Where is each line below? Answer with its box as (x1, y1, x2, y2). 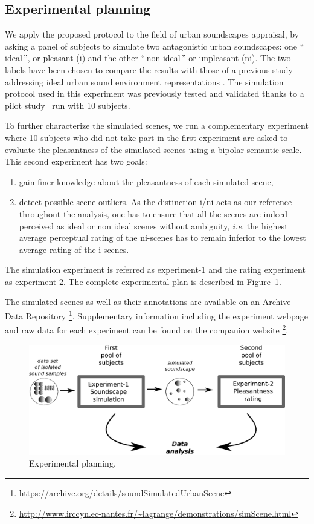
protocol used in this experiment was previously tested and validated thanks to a (5, 87, 304, 100)
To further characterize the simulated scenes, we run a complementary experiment (5, 119, 309, 132)
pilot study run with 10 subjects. (5, 99, 130, 111)
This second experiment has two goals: (5, 155, 147, 168)
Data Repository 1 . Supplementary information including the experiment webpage (5, 308, 308, 322)
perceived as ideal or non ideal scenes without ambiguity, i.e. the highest (19, 219, 288, 232)
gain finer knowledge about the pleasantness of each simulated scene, (19, 175, 274, 188)
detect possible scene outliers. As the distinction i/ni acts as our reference (19, 195, 292, 208)
